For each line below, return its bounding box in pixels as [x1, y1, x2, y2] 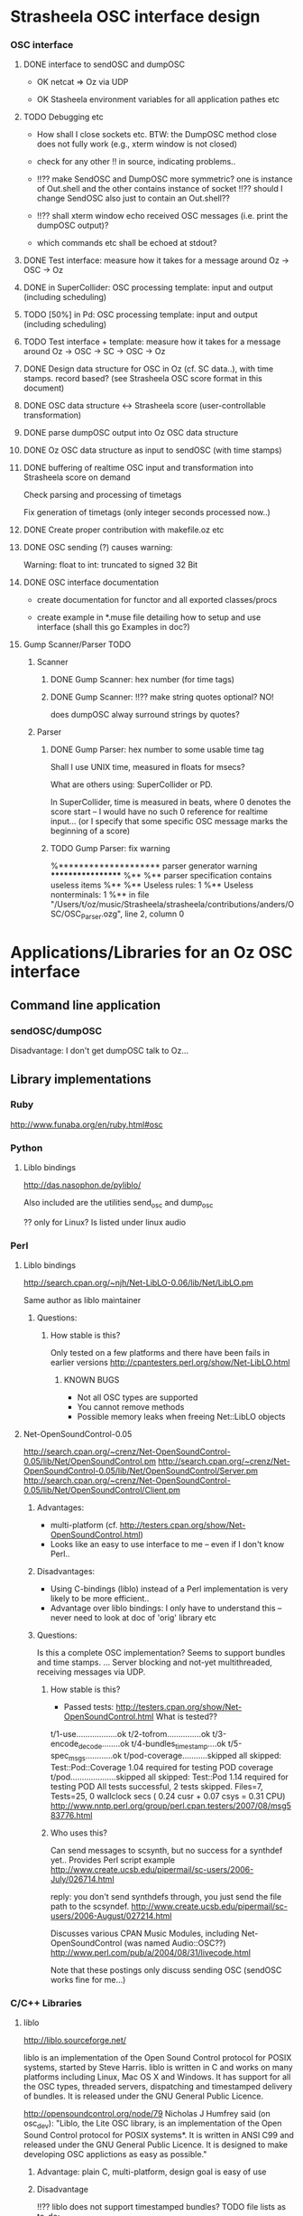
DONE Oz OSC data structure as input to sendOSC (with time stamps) [23, 445, 282, 455]
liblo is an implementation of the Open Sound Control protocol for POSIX [23, 2052, 292, 2063]
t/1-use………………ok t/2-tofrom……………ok [50, 1729, 211, 1740]
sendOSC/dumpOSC [10, 1024, 103, 1037]
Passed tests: [63, 1702, 115, 1713]
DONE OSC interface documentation [23, 577, 160, 588]
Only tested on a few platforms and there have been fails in [50, 1347, 270, 1358]
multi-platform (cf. [50, 1520, 118, 1531]
